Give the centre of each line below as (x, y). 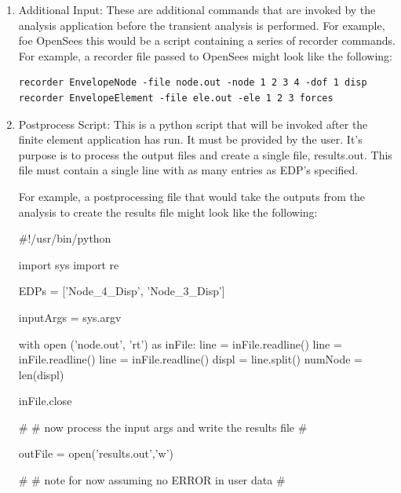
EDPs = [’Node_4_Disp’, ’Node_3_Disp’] (122, 291)
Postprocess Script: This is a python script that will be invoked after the (193, 124)
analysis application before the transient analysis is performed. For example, (202, 25)
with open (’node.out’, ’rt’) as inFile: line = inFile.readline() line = (180, 343)
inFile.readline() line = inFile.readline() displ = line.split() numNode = (190, 359)
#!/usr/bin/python (65, 238)
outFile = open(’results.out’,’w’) (96, 453)
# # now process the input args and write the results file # (163, 427)
